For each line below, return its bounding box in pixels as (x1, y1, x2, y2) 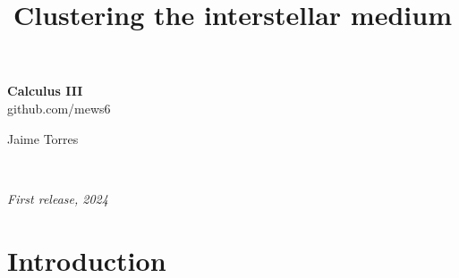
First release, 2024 (7, 189, 108, 207)
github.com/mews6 (7, 98, 111, 117)
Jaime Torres (7, 129, 79, 147)
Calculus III (7, 81, 83, 100)
